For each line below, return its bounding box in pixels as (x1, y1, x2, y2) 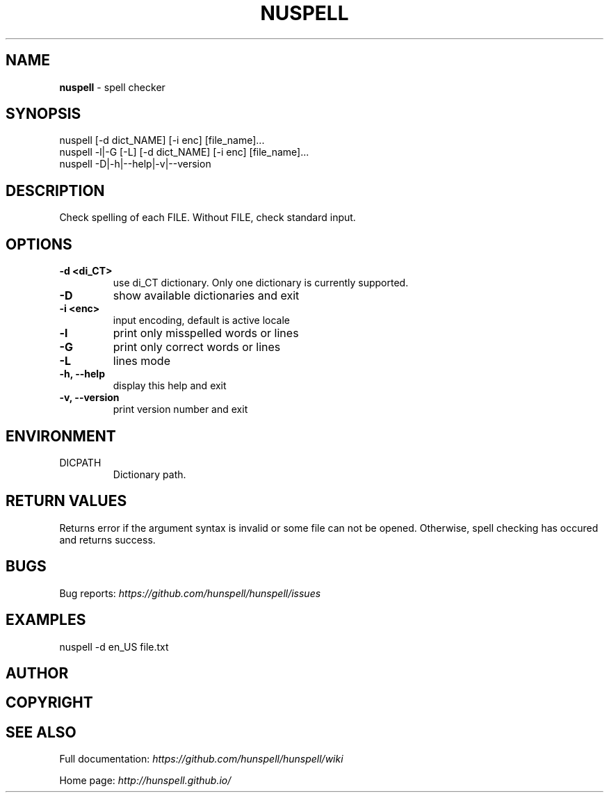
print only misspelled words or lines (113, 326, 299, 341)
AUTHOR (6, 664, 69, 682)
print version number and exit (113, 403, 248, 416)
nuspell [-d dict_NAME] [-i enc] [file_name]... (59, 134, 265, 147)
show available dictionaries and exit (113, 288, 300, 303)
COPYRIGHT (6, 694, 93, 712)
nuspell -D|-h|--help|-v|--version (59, 158, 211, 170)
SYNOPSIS (6, 105, 81, 123)
